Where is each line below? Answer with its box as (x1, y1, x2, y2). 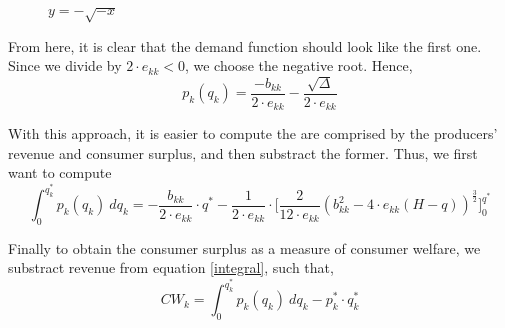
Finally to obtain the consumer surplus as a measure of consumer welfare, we (8, 237, 481, 258)
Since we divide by (8, 55, 122, 76)
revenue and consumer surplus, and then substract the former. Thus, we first (8, 142, 478, 163)
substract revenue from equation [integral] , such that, (8, 257, 334, 278)
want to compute (8, 162, 112, 183)
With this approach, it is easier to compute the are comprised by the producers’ (8, 123, 498, 144)
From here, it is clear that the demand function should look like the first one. (8, 35, 482, 56)
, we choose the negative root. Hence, (184, 55, 413, 76)
